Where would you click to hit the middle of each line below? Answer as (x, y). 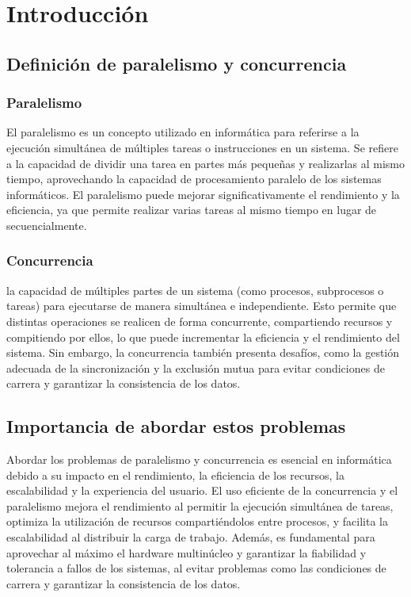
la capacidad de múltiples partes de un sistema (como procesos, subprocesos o (195, 290)
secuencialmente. (47, 225)
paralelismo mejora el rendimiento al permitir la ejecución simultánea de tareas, (200, 505)
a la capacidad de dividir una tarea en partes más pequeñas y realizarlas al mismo (206, 163)
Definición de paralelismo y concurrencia (177, 63)
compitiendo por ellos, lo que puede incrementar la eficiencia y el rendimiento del (203, 337)
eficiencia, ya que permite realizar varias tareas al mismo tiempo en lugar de (192, 210)
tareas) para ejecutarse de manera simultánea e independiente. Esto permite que (202, 306)
